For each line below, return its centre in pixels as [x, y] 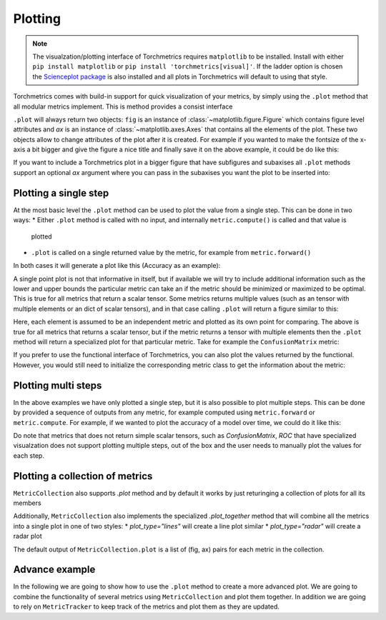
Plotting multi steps [58, 385]
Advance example [54, 570]
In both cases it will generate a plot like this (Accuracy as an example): [117, 266]
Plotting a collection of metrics [83, 476]
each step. [29, 455]
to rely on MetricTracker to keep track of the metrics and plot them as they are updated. [147, 606]
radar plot [28, 536]
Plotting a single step [61, 193]
